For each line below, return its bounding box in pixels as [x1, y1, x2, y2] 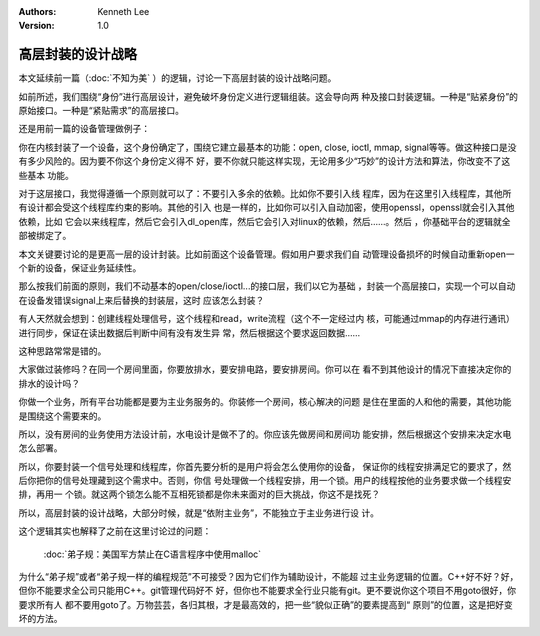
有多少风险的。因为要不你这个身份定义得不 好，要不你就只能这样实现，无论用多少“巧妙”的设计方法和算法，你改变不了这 [18, 155, 511, 167]
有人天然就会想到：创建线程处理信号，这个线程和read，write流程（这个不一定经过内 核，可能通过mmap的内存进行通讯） [18, 313, 515, 325]
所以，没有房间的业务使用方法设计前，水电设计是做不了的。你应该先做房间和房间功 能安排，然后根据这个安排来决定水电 [18, 428, 512, 440]
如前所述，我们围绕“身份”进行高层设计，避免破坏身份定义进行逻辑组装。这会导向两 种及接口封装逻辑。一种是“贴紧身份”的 [18, 90, 519, 102]
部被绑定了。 [18, 230, 72, 242]
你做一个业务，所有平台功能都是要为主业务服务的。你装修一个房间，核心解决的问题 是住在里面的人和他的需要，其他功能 [18, 396, 512, 408]
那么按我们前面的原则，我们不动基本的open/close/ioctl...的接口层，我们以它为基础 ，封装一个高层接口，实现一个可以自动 [18, 280, 516, 292]
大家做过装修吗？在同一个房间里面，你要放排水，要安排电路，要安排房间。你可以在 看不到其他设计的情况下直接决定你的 [18, 363, 512, 375]
